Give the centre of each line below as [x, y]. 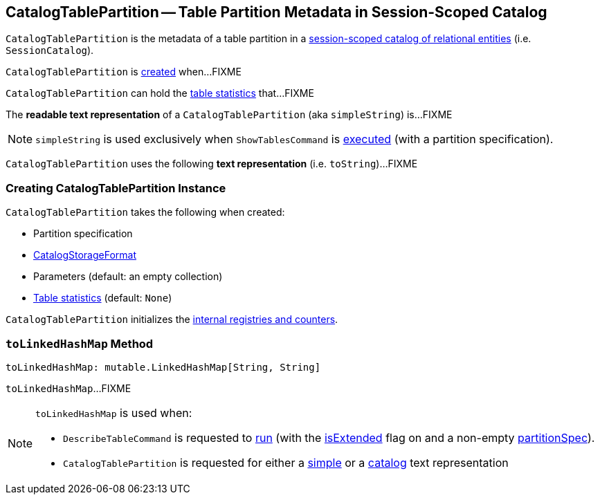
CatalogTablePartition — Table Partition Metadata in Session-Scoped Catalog [276, 12]
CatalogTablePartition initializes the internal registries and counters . [172, 320]
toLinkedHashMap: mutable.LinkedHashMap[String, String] [163, 367]
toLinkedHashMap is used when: [114, 413]
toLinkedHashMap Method [80, 343]
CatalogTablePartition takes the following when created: [145, 212]
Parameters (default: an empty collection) [128, 277]
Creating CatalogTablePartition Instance [116, 188]
